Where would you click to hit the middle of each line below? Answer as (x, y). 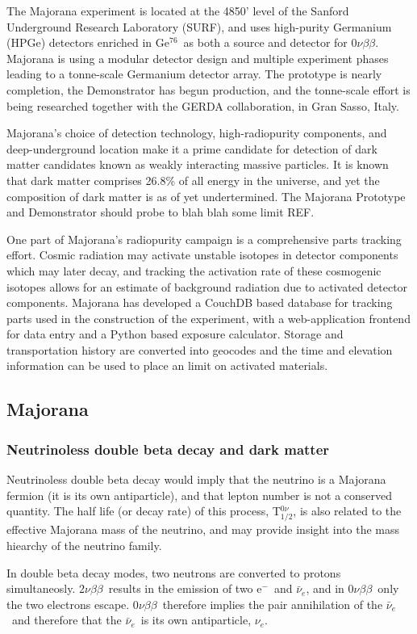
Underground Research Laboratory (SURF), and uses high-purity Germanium (199, 26)
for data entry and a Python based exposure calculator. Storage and (175, 334)
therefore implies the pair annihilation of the (273, 604)
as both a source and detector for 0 (270, 42)
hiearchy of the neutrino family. (84, 545)
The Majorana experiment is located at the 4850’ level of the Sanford (178, 10)
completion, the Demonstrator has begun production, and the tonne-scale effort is (208, 89)
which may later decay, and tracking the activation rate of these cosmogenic (194, 270)
